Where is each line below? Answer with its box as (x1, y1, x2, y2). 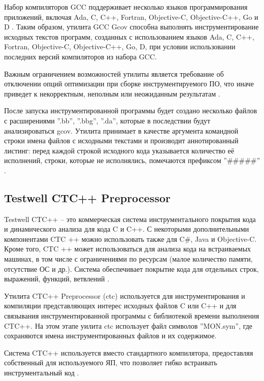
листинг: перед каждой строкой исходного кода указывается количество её (4, 145, 234, 155)
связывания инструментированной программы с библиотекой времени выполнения (4, 310, 259, 321)
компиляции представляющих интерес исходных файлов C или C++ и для (4, 300, 237, 311)
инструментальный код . (4, 367, 79, 378)
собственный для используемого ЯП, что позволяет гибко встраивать (4, 357, 217, 368)
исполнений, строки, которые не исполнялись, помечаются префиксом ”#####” (4, 155, 260, 166)
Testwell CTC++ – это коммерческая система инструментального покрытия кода (4, 213, 256, 224)
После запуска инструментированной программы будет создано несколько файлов (4, 105, 257, 116)
